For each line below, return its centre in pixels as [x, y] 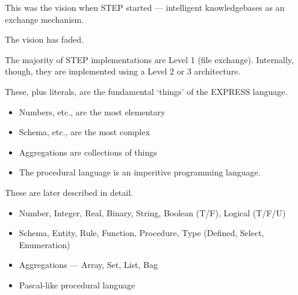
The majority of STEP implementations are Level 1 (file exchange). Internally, [149, 59]
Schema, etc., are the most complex [84, 132]
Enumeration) [45, 244]
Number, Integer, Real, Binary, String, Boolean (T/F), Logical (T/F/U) [152, 212]
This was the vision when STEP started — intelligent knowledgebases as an [145, 7]
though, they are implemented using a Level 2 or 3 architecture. [123, 71]
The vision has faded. [44, 39]
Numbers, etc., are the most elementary [92, 111]
